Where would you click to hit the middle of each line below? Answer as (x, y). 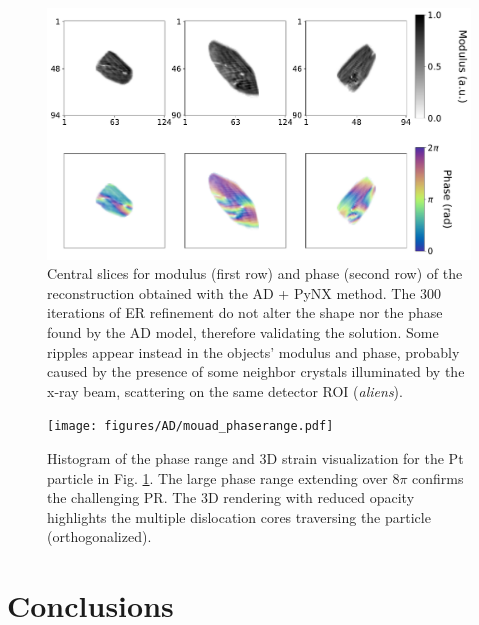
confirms (438, 477)
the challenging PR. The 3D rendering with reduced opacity (231, 497)
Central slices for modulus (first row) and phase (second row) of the (255, 273)
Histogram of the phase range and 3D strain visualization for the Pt (255, 457)
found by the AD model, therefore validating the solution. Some (243, 331)
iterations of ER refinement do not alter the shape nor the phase (245, 312)
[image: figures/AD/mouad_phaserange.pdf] (190, 426)
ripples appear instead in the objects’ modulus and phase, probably (253, 351)
